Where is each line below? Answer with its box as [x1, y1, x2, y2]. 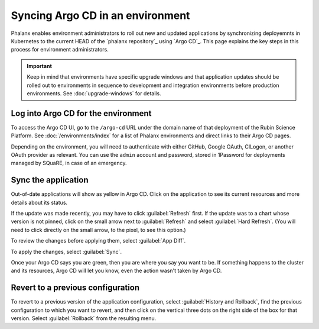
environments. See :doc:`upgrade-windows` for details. [27, 89, 162, 97]
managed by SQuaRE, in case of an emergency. [11, 160, 127, 167]
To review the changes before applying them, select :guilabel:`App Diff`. [11, 237, 186, 244]
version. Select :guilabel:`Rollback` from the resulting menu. [11, 315, 157, 322]
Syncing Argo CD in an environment [11, 9, 190, 22]
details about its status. [11, 199, 68, 206]
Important [27, 62, 53, 69]
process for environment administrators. [11, 46, 109, 53]
